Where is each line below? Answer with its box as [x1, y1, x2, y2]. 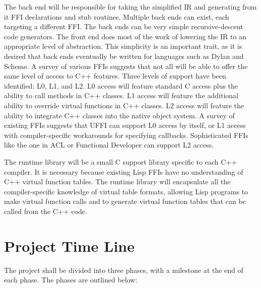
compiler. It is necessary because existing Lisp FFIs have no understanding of [4, 166, 243, 177]
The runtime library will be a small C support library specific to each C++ [4, 156, 237, 167]
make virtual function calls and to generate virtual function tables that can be [4, 196, 246, 206]
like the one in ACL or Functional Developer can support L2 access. [4, 139, 214, 150]
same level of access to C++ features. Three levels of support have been [4, 70, 226, 81]
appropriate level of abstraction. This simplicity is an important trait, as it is [4, 41, 242, 51]
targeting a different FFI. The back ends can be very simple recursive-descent [4, 21, 243, 32]
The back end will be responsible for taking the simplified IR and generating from [4, 2, 257, 12]
